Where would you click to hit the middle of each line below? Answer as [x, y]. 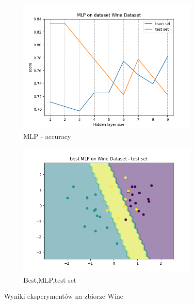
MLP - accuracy [47, 136]
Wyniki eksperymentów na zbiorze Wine [64, 296]
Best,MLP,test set [50, 279]
